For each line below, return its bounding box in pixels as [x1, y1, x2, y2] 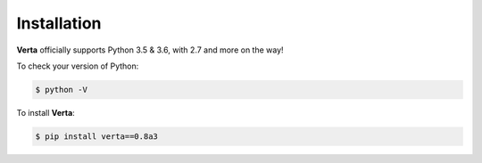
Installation [16, 13, 102, 33]
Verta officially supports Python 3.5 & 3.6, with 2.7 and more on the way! [16, 45, 285, 55]
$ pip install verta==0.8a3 [35, 131, 158, 142]
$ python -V [35, 85, 88, 94]
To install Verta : [16, 107, 75, 118]
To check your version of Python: [16, 61, 139, 71]
